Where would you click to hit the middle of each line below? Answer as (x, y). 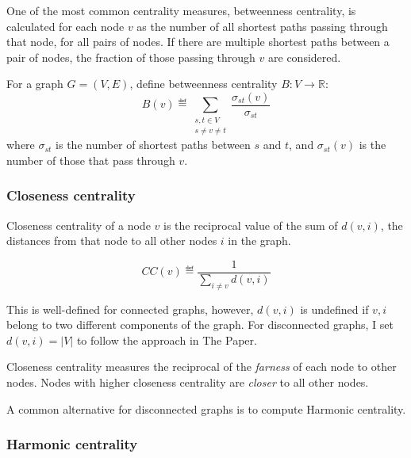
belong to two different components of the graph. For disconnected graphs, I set (200, 324)
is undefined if (334, 309)
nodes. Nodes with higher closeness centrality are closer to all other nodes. (188, 382)
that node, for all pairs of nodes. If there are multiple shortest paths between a (198, 42)
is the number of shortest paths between (153, 145)
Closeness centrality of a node (79, 225)
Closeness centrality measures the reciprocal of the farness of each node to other (202, 366)
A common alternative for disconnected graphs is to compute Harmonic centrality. (206, 408)
